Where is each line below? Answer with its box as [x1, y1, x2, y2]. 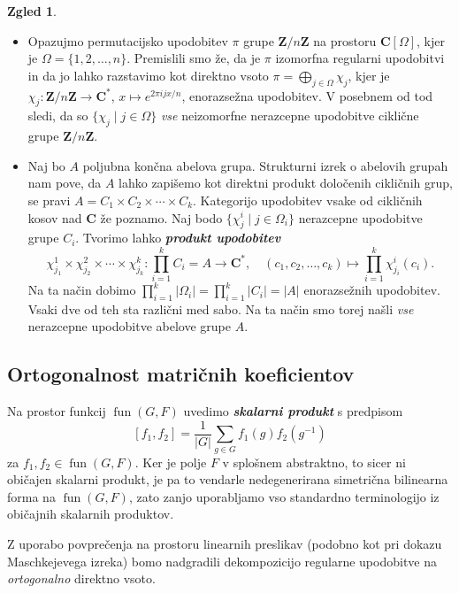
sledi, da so [27, 106, 88, 125]
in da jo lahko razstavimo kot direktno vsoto [27, 65, 269, 84]
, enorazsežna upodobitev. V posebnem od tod [181, 86, 433, 104]
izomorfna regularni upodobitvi [275, 49, 445, 67]
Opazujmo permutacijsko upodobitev [27, 31, 228, 50]
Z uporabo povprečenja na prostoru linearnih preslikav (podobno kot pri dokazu [7, 535, 442, 553]
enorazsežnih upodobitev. [303, 281, 440, 299]
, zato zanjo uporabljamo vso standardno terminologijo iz [128, 487, 440, 505]
